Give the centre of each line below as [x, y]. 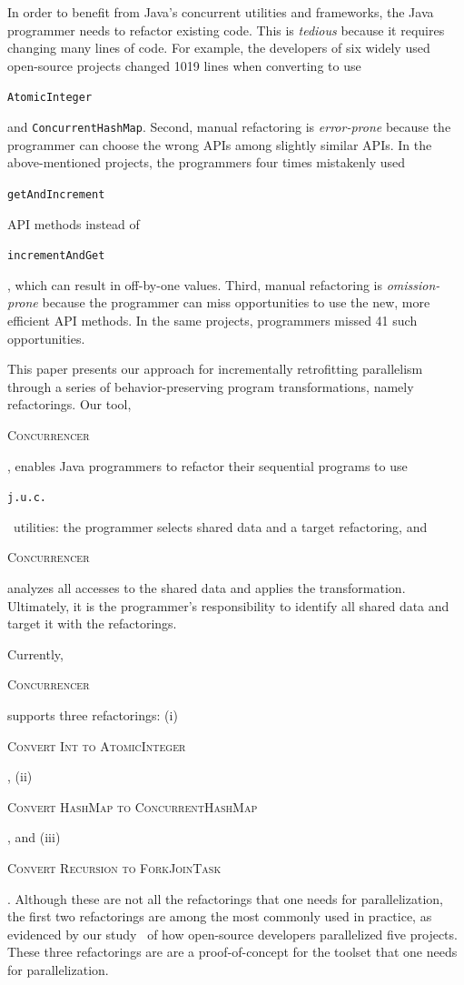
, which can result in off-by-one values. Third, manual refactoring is [195, 284]
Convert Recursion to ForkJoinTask [114, 867]
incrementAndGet [56, 256]
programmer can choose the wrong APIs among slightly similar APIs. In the [220, 144]
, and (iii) [34, 837]
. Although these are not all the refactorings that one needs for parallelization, [225, 898]
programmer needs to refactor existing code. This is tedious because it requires [226, 30]
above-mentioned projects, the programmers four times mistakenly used [207, 162]
